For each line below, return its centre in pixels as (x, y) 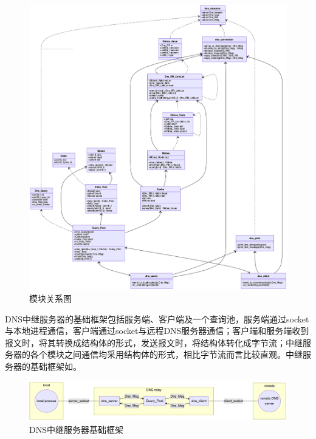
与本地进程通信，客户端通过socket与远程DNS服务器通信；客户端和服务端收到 (157, 331)
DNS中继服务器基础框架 (76, 429)
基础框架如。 (56, 366)
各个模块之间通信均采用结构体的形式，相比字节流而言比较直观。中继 (166, 354)
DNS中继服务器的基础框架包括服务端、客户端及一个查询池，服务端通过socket (157, 318)
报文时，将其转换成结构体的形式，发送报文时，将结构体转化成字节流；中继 (154, 342)
